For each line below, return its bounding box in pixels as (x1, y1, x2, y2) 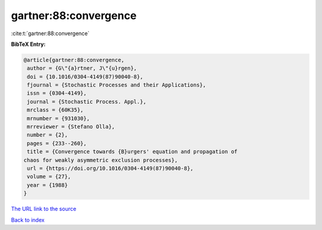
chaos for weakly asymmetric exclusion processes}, (23, 157, 178, 163)
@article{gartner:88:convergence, (23, 57, 125, 63)
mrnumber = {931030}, (27, 115, 90, 122)
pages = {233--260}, (27, 140, 87, 147)
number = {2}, (27, 132, 68, 138)
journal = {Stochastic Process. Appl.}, (27, 98, 147, 105)
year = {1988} (27, 182, 68, 188)
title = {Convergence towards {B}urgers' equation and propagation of (27, 148, 238, 155)
